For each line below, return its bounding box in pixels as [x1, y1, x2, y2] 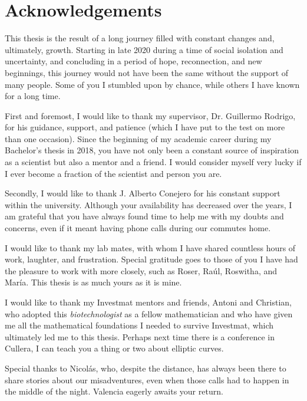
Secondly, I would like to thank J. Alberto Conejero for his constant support [5, 187, 280, 199]
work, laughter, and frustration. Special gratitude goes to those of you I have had [5, 253, 298, 265]
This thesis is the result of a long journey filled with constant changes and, [5, 32, 275, 44]
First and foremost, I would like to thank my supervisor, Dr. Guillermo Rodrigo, [5, 109, 296, 121]
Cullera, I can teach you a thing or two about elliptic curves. [5, 342, 224, 354]
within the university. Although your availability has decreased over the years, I [5, 198, 292, 211]
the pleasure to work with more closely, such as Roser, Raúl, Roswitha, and [5, 264, 277, 277]
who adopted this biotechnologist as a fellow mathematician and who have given [5, 307, 293, 320]
